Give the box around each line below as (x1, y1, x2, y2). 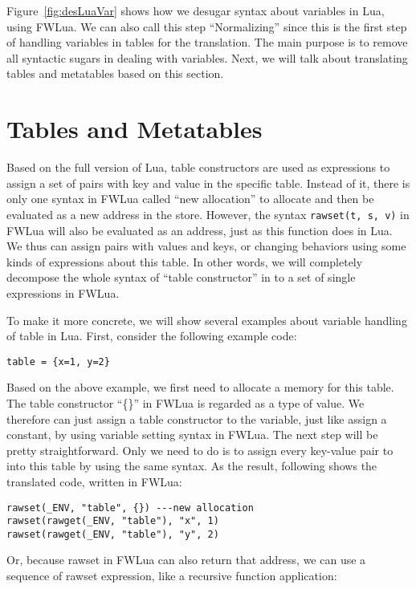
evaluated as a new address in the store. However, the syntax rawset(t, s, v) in (6, 205, 410, 222)
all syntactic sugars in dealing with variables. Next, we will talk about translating (6, 49, 408, 66)
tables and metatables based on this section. (6, 65, 224, 82)
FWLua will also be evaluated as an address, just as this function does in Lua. (6, 221, 393, 238)
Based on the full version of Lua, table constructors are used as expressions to (6, 159, 390, 176)
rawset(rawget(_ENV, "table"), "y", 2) (6, 528, 219, 540)
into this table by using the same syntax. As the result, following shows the (6, 457, 377, 474)
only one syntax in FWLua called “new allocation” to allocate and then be (6, 190, 374, 207)
